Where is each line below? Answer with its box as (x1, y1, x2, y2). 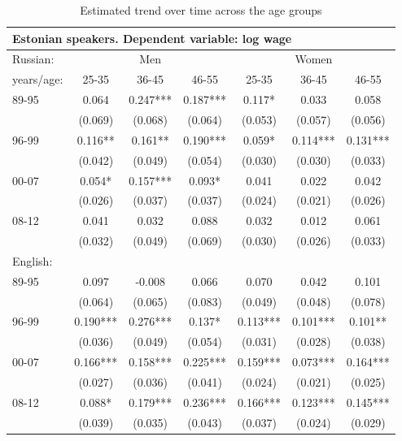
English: (12, 252, 53, 269)
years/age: (12, 71, 63, 88)
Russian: (12, 50, 55, 67)
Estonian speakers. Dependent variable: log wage (12, 29, 292, 46)
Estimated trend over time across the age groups (80, 2, 322, 18)
